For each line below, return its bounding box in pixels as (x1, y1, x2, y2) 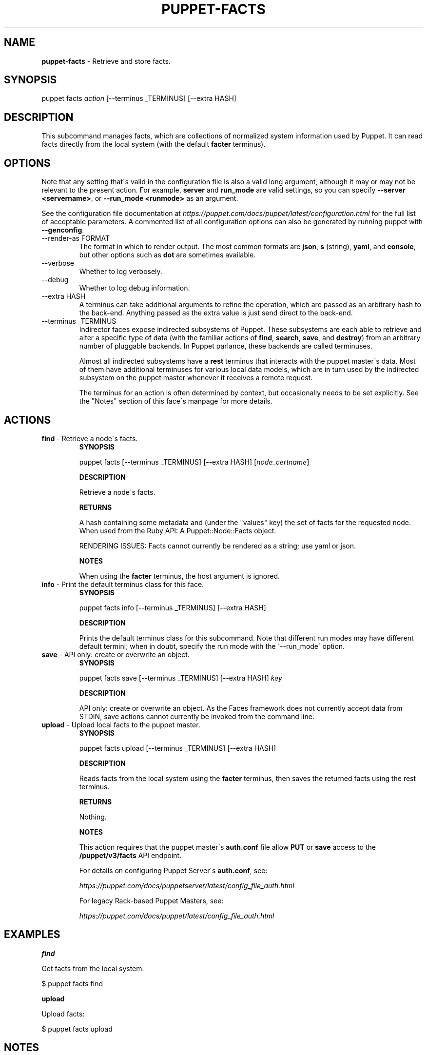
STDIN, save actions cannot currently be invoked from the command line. (79, 712, 314, 721)
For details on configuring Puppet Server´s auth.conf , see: (79, 866, 268, 875)
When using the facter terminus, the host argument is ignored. (79, 571, 280, 580)
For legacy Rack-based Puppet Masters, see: (79, 896, 224, 905)
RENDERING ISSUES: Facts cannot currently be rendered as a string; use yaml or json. (79, 541, 356, 550)
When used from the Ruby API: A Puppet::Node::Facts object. (79, 526, 276, 535)
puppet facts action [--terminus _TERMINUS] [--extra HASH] (41, 94, 236, 103)
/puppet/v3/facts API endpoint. (79, 851, 182, 860)
